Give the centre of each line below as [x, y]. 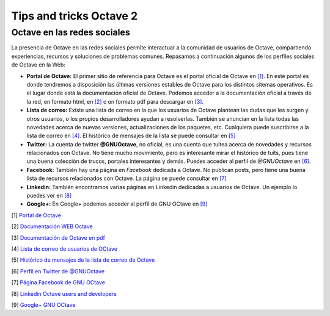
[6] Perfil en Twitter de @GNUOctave [58, 271]
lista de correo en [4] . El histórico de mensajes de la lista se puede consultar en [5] [131, 136]
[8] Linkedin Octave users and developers [64, 293]
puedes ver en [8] [49, 196]
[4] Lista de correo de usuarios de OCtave [64, 249]
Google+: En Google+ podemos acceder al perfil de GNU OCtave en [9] [117, 204]
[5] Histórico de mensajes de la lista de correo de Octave [83, 260]
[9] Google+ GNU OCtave [43, 304]
